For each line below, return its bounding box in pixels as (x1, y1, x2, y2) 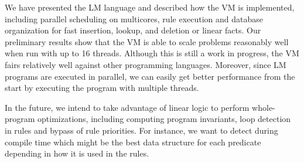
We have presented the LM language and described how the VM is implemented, (5, 1, 295, 13)
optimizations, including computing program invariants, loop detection (37, 113, 291, 125)
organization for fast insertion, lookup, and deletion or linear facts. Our (5, 24, 261, 36)
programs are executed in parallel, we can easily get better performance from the (5, 70, 295, 82)
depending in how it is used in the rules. (5, 147, 149, 159)
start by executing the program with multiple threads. (5, 81, 199, 94)
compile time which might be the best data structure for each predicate (5, 135, 261, 148)
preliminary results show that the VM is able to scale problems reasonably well (5, 35, 289, 47)
